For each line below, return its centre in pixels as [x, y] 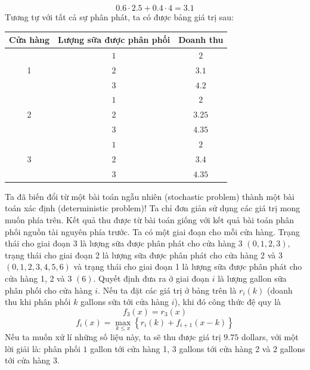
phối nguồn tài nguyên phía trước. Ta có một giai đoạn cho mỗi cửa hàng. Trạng [152, 231]
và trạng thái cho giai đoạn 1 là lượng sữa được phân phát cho [188, 266]
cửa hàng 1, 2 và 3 [38, 278]
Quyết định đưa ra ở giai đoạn [154, 278]
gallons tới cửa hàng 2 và [225, 348]
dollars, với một [270, 336]
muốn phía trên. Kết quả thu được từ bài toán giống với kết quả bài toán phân [150, 219]
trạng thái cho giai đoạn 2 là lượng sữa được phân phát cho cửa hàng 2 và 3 [144, 255]
